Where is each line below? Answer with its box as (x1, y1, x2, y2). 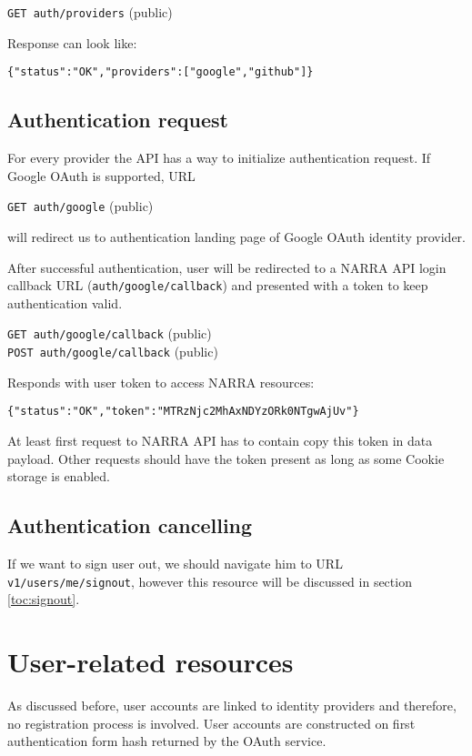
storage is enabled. (7, 467, 110, 486)
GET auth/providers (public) (7, 3, 173, 21)
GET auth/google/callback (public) (7, 324, 212, 343)
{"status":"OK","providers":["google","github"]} (7, 66, 314, 79)
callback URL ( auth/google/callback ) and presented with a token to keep (7, 276, 428, 295)
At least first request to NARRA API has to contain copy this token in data (7, 430, 433, 449)
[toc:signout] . (7, 590, 80, 609)
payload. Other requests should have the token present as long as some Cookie (7, 449, 445, 468)
